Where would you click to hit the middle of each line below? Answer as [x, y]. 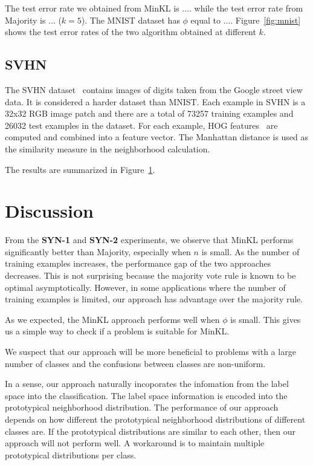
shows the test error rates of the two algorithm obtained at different [131, 32]
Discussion [49, 211]
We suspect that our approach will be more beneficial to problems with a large [150, 352]
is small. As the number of [250, 251]
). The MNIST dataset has [131, 20]
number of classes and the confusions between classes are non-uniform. [135, 363]
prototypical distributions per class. [71, 454]
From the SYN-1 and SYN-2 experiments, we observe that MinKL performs [149, 240]
